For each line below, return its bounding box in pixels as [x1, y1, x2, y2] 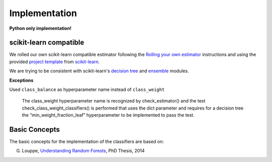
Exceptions [9, 77, 34, 83]
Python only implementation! [9, 25, 72, 31]
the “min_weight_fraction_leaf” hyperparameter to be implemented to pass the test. [22, 112, 195, 118]
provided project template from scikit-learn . [9, 59, 100, 65]
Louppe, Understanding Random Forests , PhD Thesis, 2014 [22, 148, 145, 154]
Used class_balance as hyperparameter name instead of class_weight [9, 86, 165, 93]
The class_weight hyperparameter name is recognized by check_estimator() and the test [22, 98, 206, 104]
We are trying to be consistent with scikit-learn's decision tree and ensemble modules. [9, 68, 189, 74]
